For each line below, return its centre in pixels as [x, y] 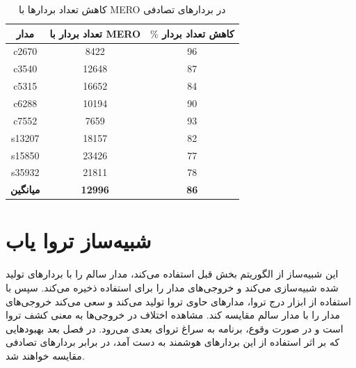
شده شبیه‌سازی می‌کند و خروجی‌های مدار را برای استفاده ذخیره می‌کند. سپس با [172, 287]
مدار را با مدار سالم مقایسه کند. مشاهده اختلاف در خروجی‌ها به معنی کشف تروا [173, 315]
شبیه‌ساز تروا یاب [79, 240]
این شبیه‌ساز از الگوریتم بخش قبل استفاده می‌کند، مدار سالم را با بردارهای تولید [172, 274]
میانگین [25, 190]
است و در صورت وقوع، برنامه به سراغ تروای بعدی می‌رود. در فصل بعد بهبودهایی [175, 328]
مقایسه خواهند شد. [45, 355]
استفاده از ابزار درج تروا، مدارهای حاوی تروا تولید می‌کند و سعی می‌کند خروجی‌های [178, 301]
